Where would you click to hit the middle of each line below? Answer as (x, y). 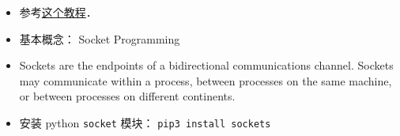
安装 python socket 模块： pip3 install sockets (145, 122)
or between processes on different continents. (127, 96)
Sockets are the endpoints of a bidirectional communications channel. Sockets (206, 65)
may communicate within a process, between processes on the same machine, (206, 80)
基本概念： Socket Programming (100, 38)
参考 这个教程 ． (58, 12)
